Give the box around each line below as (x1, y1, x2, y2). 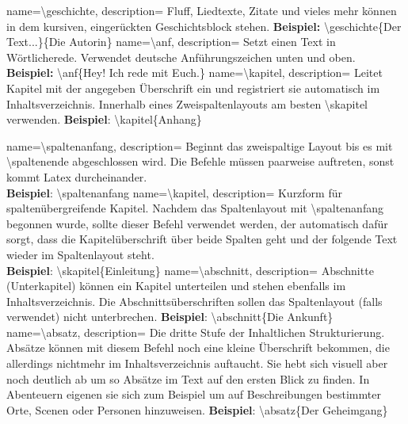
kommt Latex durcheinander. (6, 168, 147, 185)
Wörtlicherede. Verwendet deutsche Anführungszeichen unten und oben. (6, 48, 356, 65)
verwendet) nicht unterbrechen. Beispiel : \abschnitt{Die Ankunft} (6, 308, 334, 325)
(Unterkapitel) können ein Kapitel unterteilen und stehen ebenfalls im (6, 277, 346, 294)
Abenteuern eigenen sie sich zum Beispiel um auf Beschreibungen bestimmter (6, 386, 381, 403)
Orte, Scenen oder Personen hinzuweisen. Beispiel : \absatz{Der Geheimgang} (6, 401, 388, 418)
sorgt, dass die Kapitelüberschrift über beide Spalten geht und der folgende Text (6, 231, 398, 247)
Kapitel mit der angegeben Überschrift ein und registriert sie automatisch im (6, 79, 380, 96)
